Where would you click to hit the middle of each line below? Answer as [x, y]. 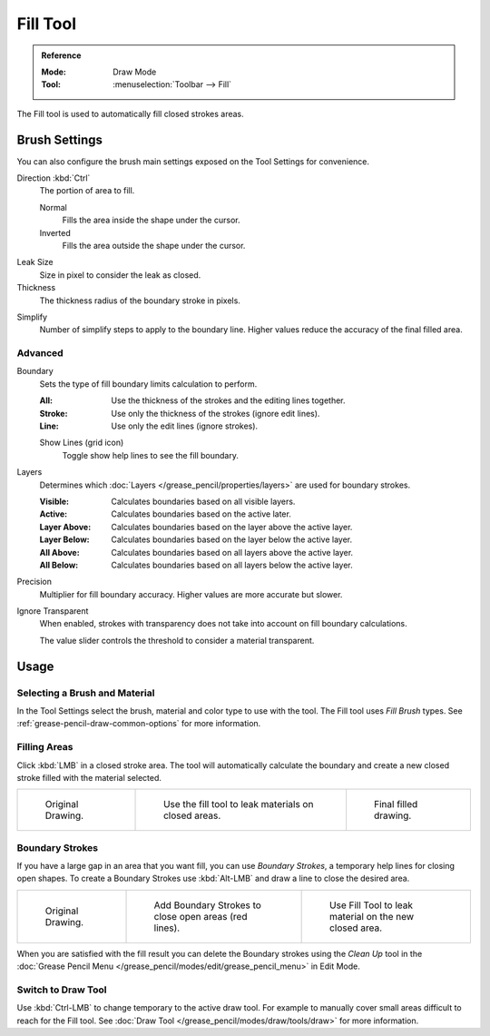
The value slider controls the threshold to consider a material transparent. [177, 640]
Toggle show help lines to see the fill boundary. [151, 455]
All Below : [59, 565]
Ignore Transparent [53, 611]
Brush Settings [60, 139]
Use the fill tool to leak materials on [239, 804]
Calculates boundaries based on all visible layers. [203, 501]
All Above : [60, 552]
